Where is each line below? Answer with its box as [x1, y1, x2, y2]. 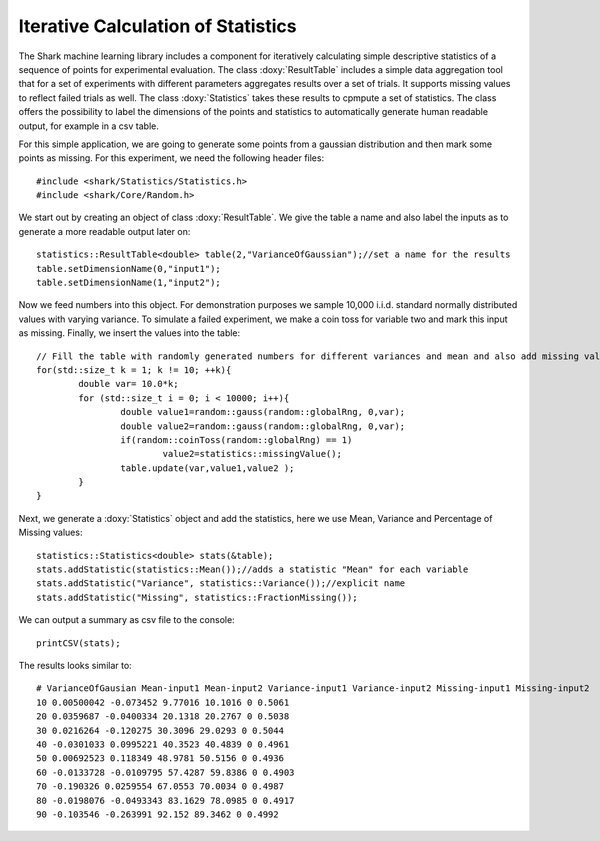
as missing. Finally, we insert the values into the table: [18, 327, 241, 339]
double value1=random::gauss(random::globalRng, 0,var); [120, 406, 406, 418]
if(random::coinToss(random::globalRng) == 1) [120, 434, 353, 445]
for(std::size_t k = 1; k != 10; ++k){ [36, 364, 232, 375]
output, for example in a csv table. [18, 120, 159, 132]
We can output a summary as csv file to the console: [18, 614, 235, 626]
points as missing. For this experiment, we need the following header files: [18, 152, 325, 164]
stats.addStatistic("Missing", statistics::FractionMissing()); [36, 591, 359, 603]
